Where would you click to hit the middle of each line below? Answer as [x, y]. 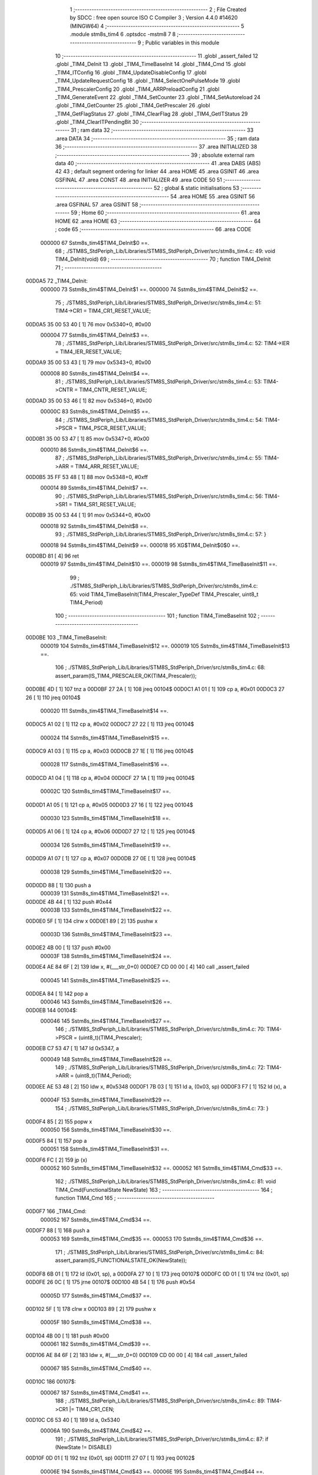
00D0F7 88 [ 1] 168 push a [58, 1231]
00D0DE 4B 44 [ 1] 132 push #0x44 [69, 902]
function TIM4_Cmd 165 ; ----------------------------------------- [135, 1198]
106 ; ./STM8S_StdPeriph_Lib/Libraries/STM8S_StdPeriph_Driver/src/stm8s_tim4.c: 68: [160, 667]
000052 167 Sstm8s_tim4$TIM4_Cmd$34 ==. [96, 1220]
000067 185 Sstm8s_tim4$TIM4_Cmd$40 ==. [96, 1368]
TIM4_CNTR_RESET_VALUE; [113, 390]
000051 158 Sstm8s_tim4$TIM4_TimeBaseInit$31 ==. [105, 1149]
